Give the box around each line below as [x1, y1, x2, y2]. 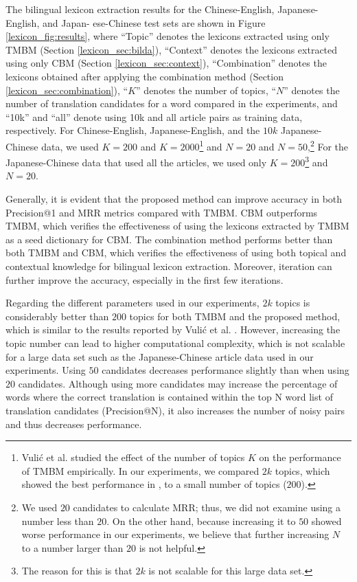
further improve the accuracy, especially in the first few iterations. [5, 272, 284, 287]
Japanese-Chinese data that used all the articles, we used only [5, 155, 267, 169]
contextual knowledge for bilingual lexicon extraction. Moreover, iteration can [5, 259, 332, 273]
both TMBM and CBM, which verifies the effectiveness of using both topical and [5, 245, 347, 260]
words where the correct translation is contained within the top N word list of [5, 390, 333, 404]
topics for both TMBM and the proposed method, [129, 309, 341, 323]
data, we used [41, 139, 99, 153]
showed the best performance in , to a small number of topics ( [21, 477, 287, 491]
